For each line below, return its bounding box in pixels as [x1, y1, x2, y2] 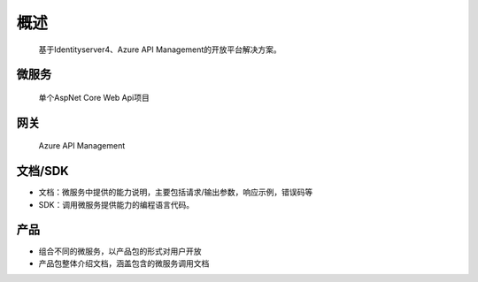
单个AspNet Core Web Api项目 [38, 92, 150, 103]
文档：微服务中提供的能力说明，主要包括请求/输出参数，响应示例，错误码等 [38, 187, 313, 198]
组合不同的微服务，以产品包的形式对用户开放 [38, 246, 202, 256]
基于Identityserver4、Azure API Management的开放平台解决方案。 [38, 44, 282, 55]
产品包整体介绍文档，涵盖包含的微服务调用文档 [38, 257, 210, 269]
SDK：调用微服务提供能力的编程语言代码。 [38, 199, 195, 210]
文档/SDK [16, 164, 70, 179]
